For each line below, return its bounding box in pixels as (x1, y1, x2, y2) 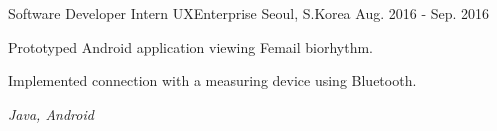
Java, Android (8, 103, 94, 124)
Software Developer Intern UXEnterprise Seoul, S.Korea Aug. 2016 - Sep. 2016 (8, 3, 490, 23)
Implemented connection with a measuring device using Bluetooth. (8, 70, 417, 91)
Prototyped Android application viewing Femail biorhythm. (8, 36, 373, 57)
